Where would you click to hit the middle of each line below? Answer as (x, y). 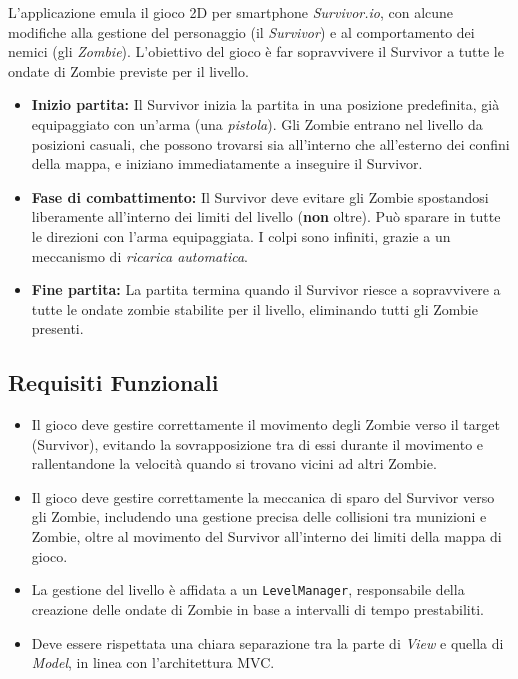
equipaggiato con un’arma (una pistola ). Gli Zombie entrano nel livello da (257, 123)
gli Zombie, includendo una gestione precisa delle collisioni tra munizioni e (259, 516)
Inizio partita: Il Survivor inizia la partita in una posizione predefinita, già (265, 104)
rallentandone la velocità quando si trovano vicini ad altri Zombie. (234, 463)
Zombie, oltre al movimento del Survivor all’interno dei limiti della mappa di (266, 536)
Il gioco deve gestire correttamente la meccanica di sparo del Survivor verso (263, 496)
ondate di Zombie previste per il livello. (128, 70)
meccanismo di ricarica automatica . (139, 255)
